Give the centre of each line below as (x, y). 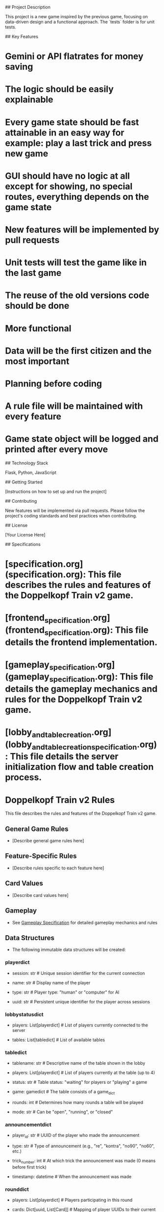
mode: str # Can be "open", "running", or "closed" (62, 1112)
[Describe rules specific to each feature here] (58, 868)
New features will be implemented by (82, 229)
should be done (37, 306)
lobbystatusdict (24, 1014)
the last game (33, 273)
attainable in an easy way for (65, 133)
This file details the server (64, 757)
